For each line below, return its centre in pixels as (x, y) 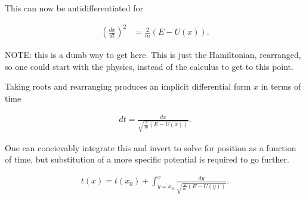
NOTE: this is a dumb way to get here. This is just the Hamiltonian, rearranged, (153, 55)
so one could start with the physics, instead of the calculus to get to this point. (149, 66)
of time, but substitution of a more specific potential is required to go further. (147, 159)
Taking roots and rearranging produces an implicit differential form (128, 86)
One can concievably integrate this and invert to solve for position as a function (151, 147)
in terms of (281, 86)
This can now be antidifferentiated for (74, 8)
